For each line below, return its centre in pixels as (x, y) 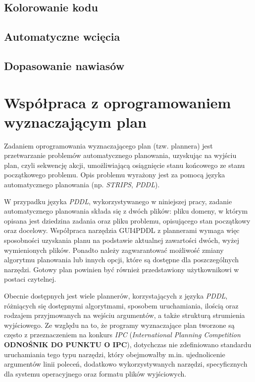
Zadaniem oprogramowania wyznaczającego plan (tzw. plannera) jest (108, 145)
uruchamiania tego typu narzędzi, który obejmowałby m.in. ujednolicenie (115, 354)
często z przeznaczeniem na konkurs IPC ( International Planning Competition (122, 335)
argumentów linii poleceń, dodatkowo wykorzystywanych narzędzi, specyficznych (126, 364)
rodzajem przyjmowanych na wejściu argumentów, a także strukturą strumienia (125, 315)
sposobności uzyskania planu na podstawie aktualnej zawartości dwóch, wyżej (122, 240)
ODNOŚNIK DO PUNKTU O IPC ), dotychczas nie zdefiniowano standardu (128, 344)
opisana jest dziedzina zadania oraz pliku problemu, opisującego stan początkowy (127, 220)
